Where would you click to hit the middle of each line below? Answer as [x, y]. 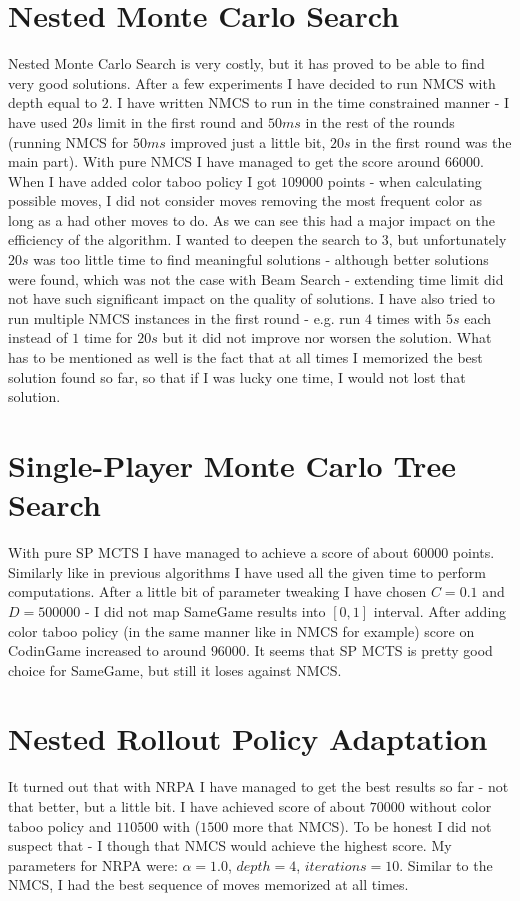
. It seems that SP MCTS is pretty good [369, 650]
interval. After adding [440, 610]
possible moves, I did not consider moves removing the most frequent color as [245, 200]
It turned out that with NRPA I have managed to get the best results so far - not [258, 786]
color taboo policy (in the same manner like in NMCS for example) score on [241, 630]
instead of [38, 337]
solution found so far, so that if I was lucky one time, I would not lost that [237, 376]
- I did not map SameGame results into [205, 610]
